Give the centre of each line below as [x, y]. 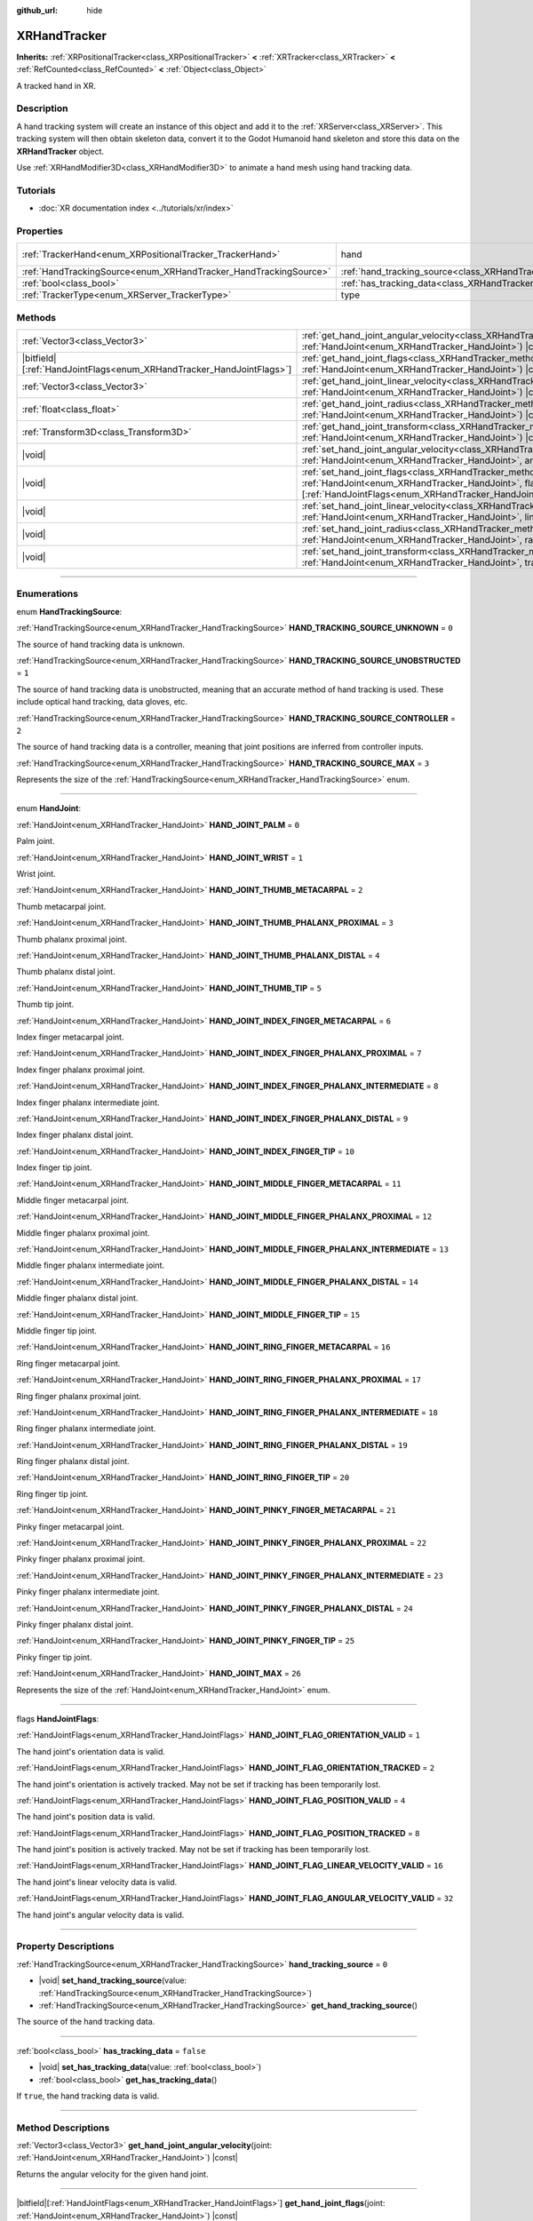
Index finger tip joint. [54, 1167]
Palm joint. [36, 841]
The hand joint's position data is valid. [86, 1817]
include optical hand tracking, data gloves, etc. [102, 702]
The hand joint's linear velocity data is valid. [97, 1882]
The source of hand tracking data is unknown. [101, 644]
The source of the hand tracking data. [86, 2022]
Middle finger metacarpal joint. [72, 1200]
